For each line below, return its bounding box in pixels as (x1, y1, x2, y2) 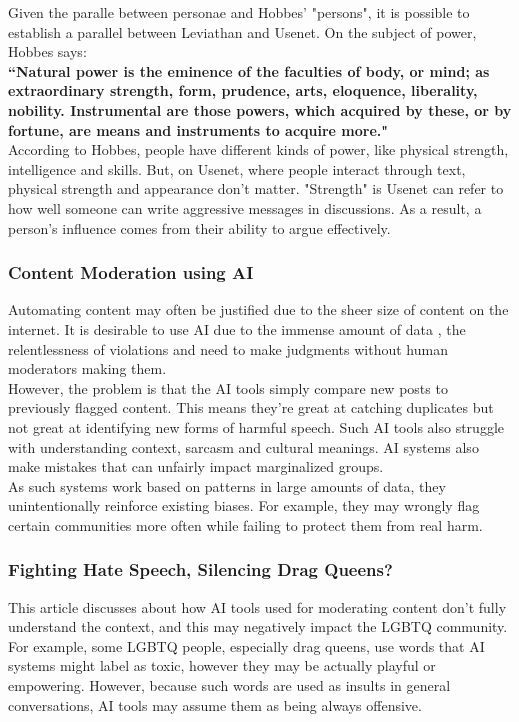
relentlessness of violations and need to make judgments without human (8, 338, 448, 359)
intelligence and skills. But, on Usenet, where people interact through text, (8, 158, 466, 179)
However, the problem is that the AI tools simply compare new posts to (8, 377, 448, 398)
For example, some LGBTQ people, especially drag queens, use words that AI (8, 635, 485, 656)
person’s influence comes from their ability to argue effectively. (8, 217, 391, 238)
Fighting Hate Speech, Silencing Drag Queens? (8, 557, 393, 582)
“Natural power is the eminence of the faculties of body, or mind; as (8, 60, 490, 81)
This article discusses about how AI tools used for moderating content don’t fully (8, 596, 507, 617)
